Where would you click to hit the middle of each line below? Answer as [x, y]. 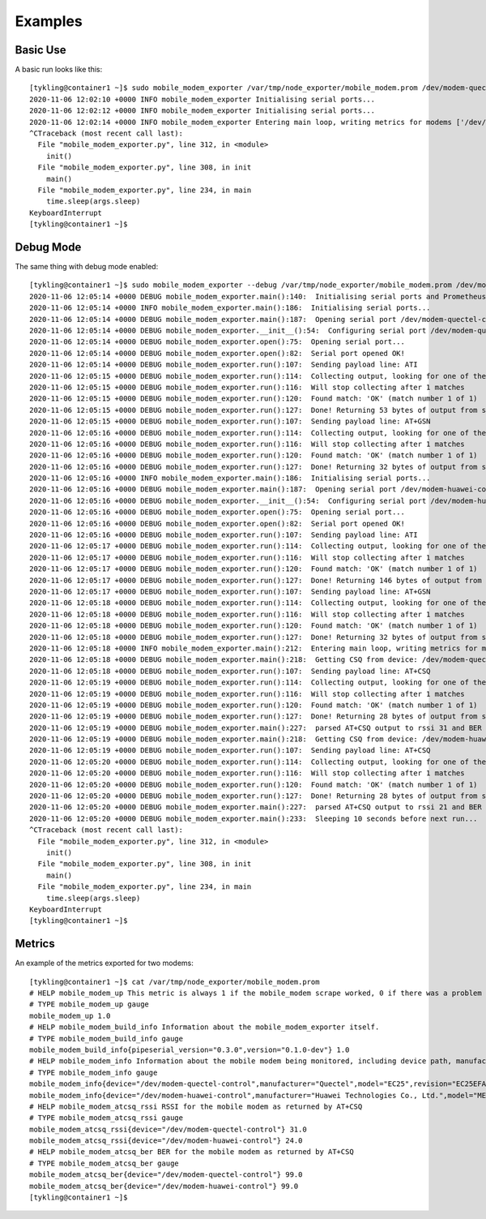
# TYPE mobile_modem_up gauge [90, 1004]
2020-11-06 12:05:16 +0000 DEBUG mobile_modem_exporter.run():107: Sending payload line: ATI [224, 535]
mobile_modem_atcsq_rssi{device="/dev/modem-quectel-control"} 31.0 [168, 1129]
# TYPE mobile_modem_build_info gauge [107, 1039]
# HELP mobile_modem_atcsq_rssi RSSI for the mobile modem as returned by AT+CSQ [196, 1106]
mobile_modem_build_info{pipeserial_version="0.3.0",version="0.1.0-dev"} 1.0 [190, 1049]
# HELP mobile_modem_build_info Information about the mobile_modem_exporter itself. [205, 1027]
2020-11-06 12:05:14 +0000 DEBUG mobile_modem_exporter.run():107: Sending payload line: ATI [224, 365]
